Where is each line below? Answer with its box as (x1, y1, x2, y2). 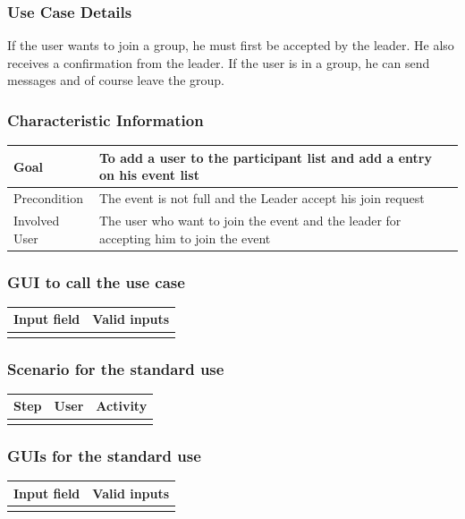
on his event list (98, 166, 199, 184)
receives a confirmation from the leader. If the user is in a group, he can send (7, 53, 430, 72)
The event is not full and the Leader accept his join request (98, 189, 425, 208)
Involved (13, 211, 60, 229)
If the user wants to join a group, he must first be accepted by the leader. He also (7, 36, 454, 55)
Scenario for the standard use (7, 357, 224, 379)
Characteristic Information (7, 108, 204, 131)
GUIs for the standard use (7, 444, 201, 466)
